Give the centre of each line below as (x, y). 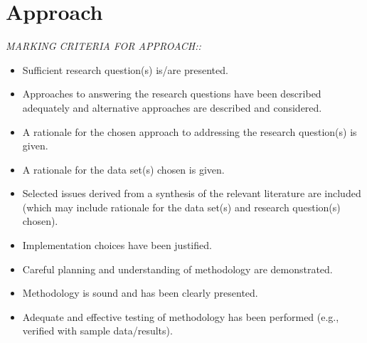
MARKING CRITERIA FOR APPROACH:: (103, 46)
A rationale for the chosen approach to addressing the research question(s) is (190, 131)
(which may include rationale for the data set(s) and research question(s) (181, 207)
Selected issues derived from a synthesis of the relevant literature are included (192, 193)
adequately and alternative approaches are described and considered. (172, 107)
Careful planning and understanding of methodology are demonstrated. (177, 269)
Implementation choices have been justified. (117, 245)
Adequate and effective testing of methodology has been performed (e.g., (181, 316)
